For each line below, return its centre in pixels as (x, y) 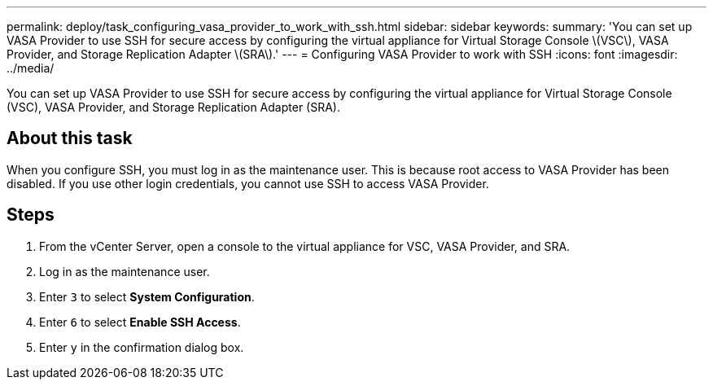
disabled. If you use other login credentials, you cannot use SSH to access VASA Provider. (248, 183)
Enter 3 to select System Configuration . (147, 296)
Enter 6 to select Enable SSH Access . (140, 322)
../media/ (31, 68)
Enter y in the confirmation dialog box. (142, 347)
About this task (70, 138)
